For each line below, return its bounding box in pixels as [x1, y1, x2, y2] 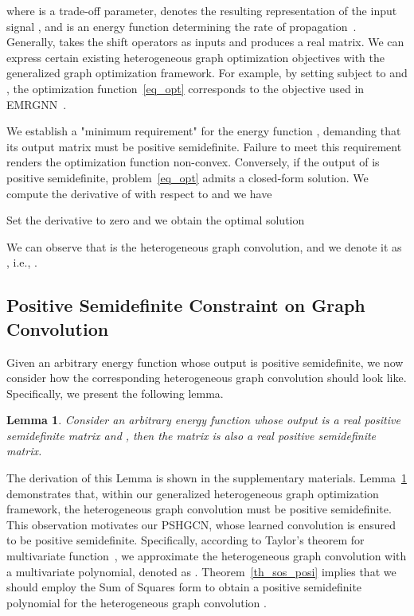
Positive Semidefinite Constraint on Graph [6, 293, 365, 318]
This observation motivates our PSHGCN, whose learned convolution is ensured [6, 516, 396, 532]
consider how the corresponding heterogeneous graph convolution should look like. [6, 369, 407, 386]
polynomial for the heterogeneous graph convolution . [6, 594, 267, 610]
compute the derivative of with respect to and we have [6, 185, 272, 201]
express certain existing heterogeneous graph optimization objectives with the [6, 49, 385, 65]
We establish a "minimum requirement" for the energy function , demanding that [6, 123, 401, 139]
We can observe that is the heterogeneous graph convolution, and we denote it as [6, 238, 402, 255]
